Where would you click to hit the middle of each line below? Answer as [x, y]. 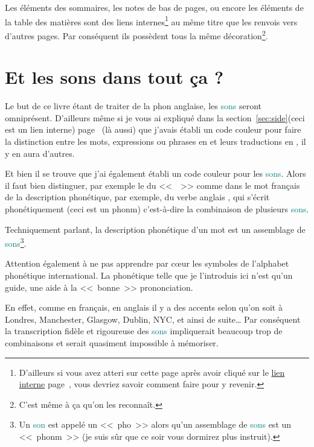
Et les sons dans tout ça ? [114, 77]
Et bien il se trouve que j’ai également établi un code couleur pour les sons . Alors [155, 173]
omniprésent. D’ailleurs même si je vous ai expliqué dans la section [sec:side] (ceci [155, 117]
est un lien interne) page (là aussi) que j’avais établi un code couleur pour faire [153, 129]
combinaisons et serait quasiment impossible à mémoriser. [112, 342]
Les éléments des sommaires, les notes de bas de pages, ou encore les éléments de [154, 7]
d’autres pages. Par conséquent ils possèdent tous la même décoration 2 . [136, 34]
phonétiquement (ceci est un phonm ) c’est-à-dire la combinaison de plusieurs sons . [157, 208]
